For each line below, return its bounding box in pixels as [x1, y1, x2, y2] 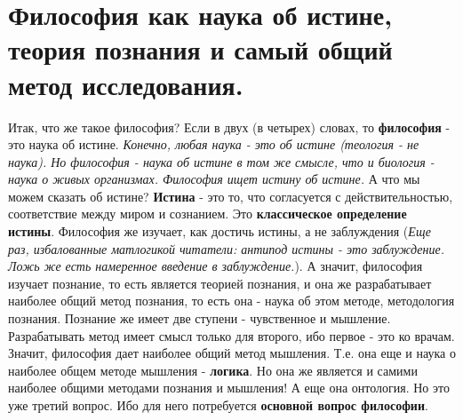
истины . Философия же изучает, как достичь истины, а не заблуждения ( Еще [8, 222, 432, 241]
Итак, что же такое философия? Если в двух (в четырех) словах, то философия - [8, 117, 451, 136]
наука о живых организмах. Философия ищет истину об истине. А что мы [8, 170, 420, 188]
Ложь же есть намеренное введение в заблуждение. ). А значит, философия [8, 257, 423, 275]
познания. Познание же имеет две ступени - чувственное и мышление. [8, 309, 391, 328]
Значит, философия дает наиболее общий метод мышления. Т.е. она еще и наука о [8, 344, 456, 362]
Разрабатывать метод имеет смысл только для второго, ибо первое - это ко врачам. [8, 326, 455, 345]
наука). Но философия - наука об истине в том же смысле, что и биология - [8, 152, 435, 170]
